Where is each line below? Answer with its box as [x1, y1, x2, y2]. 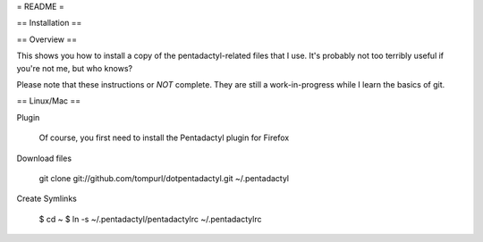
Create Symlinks [16, 193, 78, 204]
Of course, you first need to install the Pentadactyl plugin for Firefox [38, 132, 290, 143]
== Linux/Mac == [16, 96, 80, 106]
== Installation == [16, 18, 82, 29]
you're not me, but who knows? [16, 63, 133, 73]
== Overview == [16, 34, 78, 45]
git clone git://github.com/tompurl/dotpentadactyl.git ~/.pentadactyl [38, 172, 290, 183]
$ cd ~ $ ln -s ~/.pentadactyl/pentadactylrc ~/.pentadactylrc [38, 213, 262, 224]
